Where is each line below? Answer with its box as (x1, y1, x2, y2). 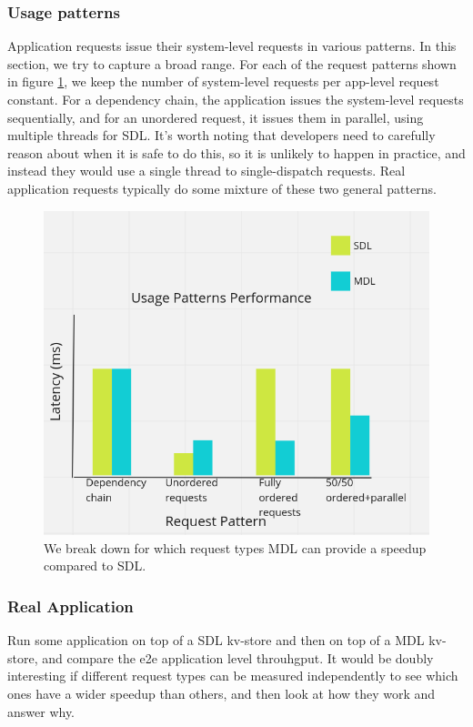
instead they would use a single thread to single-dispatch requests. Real (7, 161, 406, 180)
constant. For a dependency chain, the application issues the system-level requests (7, 90, 464, 108)
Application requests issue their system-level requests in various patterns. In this (7, 36, 457, 56)
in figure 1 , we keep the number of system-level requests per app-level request (7, 72, 439, 91)
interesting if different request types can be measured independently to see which (7, 666, 458, 685)
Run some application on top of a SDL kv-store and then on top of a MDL (7, 631, 425, 650)
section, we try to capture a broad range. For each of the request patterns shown (7, 54, 457, 73)
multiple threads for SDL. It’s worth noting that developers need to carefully (7, 126, 436, 145)
